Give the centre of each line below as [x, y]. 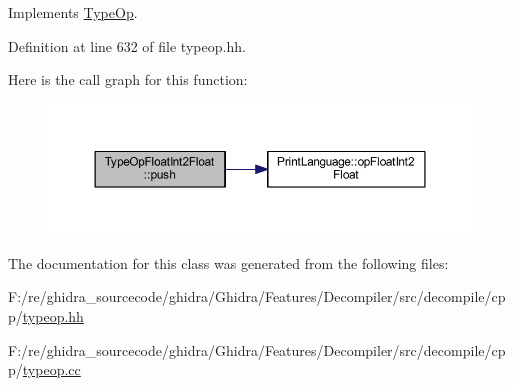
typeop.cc [51, 369]
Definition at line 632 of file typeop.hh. [127, 45]
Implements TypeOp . [73, 12]
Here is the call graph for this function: [128, 79]
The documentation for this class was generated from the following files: [228, 262]
